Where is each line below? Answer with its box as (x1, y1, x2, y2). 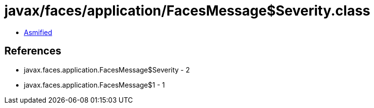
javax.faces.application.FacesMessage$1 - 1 (24, 80, 165, 89)
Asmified (24, 28, 53, 36)
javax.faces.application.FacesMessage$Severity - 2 (24, 65, 190, 74)
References (4, 45, 61, 57)
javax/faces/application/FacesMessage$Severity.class (4, 2, 371, 19)
